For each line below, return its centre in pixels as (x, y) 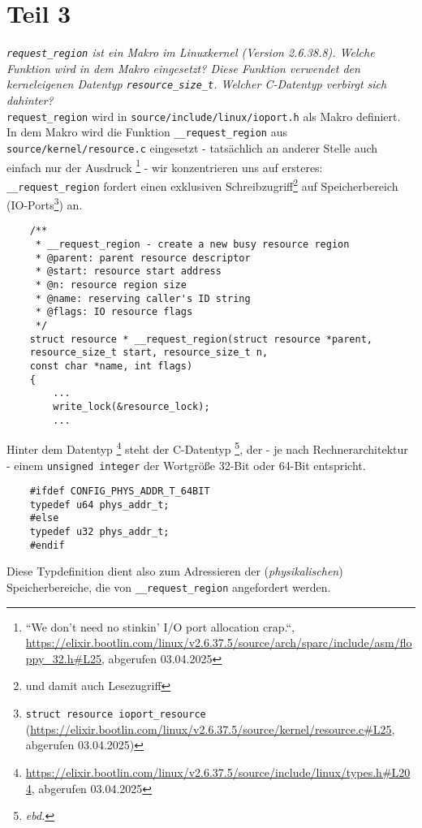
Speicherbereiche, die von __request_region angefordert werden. (169, 587)
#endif (47, 545)
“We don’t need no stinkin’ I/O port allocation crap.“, (160, 626)
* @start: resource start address (128, 272)
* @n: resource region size (111, 285)
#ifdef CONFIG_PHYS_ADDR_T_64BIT (120, 492)
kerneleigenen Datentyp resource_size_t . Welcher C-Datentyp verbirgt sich (197, 84)
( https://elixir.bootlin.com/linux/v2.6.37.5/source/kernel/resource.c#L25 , (210, 729)
